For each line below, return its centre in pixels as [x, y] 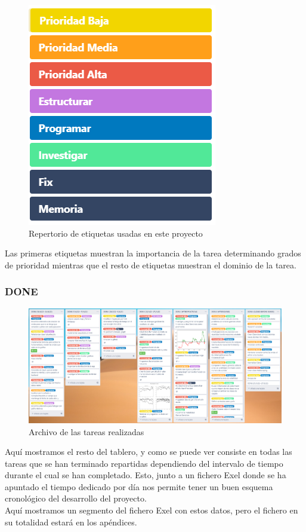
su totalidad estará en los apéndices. [71, 522]
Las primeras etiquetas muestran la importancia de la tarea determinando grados [153, 253]
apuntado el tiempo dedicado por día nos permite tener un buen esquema [139, 486]
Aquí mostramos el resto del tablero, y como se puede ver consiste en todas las [149, 452]
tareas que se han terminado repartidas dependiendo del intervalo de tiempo [144, 463]
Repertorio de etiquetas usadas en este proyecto [116, 233]
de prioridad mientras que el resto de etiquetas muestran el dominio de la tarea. [151, 265]
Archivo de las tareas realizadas [86, 431]
